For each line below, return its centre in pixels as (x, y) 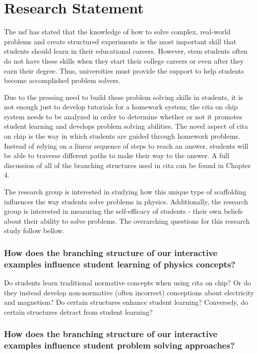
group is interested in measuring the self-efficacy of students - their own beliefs (124, 211)
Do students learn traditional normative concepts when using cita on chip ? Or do (128, 283)
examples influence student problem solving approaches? (119, 345)
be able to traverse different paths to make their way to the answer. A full (117, 155)
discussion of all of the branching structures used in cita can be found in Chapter (128, 165)
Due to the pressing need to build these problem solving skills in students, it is (124, 97)
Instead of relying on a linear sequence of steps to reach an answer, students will (126, 145)
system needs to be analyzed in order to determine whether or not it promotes (123, 116)
